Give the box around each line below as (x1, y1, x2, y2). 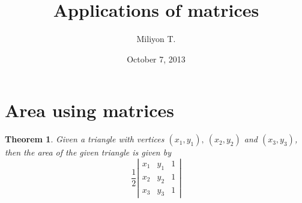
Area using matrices (5, 98, 174, 123)
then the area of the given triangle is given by (5, 146, 171, 159)
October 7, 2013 (127, 52, 186, 65)
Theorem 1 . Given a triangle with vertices (5, 133, 165, 145)
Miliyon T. (136, 32, 176, 45)
